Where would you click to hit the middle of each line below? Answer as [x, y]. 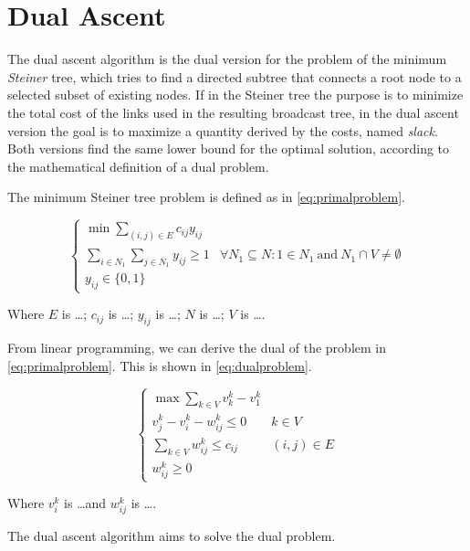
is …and [85, 503]
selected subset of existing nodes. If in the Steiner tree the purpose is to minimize [235, 95]
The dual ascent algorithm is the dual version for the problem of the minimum [227, 59]
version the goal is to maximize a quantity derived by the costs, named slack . [223, 130]
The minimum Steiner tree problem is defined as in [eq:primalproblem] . [206, 197]
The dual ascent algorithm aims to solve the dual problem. [172, 536]
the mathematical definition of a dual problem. [138, 166]
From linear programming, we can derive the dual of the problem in [197, 348]
